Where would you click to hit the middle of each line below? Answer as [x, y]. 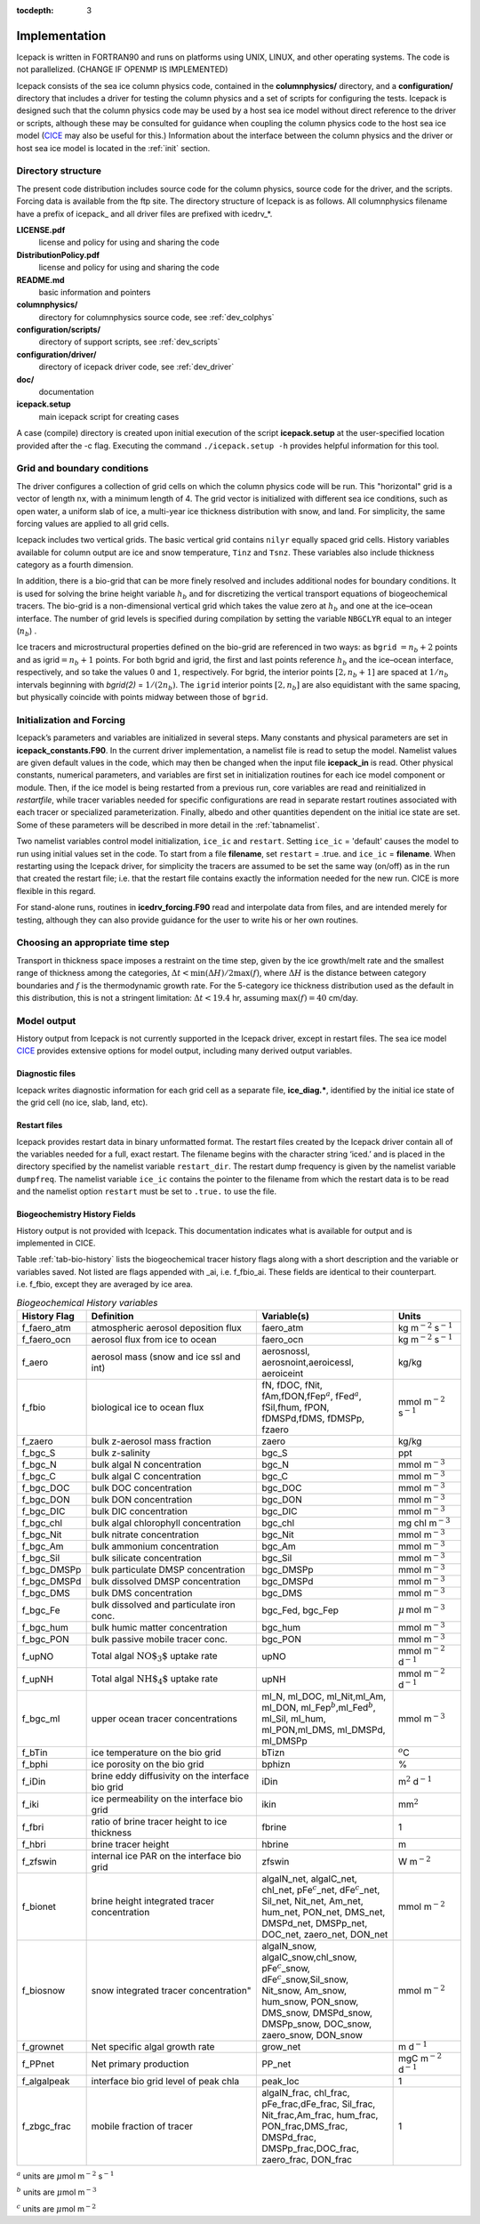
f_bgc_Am [43, 1546]
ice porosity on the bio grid [148, 1764]
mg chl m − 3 [424, 1522]
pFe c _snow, [286, 1967]
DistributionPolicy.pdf [58, 254]
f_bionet [39, 1906]
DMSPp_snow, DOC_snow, [317, 2024]
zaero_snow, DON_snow [312, 2035]
